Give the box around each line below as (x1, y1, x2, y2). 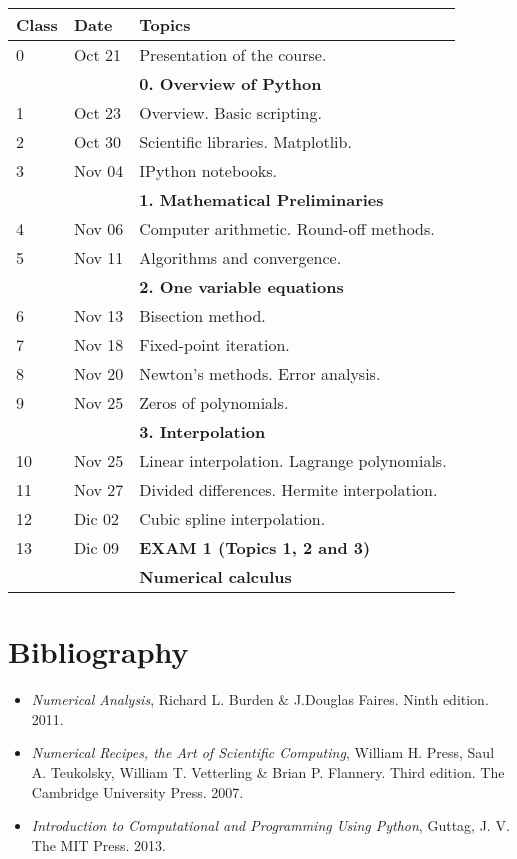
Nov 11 (73, 246, 124, 269)
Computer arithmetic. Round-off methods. (139, 217, 435, 240)
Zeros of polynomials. (139, 391, 289, 414)
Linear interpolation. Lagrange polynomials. (139, 449, 447, 472)
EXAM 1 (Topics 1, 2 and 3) (139, 536, 371, 559)
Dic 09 (73, 536, 119, 559)
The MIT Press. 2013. (31, 834, 166, 855)
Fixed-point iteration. (139, 333, 290, 356)
